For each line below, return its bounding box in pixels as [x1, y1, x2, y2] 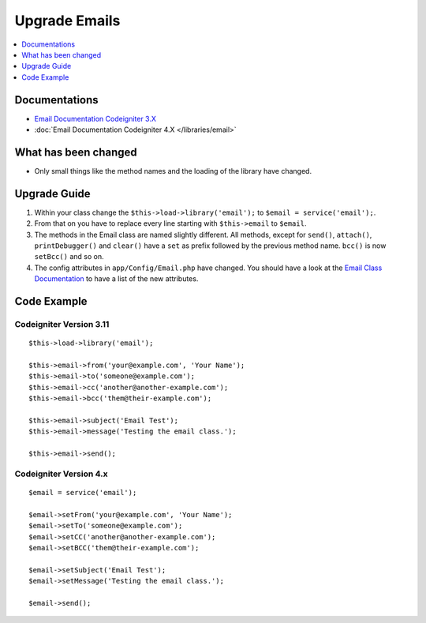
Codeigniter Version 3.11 [14, 318, 110, 329]
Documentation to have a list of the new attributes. [34, 274, 199, 283]
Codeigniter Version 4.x [14, 468, 108, 479]
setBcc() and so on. [34, 252, 104, 261]
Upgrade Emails [14, 12, 121, 29]
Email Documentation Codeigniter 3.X [34, 114, 157, 123]
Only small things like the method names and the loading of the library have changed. [34, 166, 312, 175]
